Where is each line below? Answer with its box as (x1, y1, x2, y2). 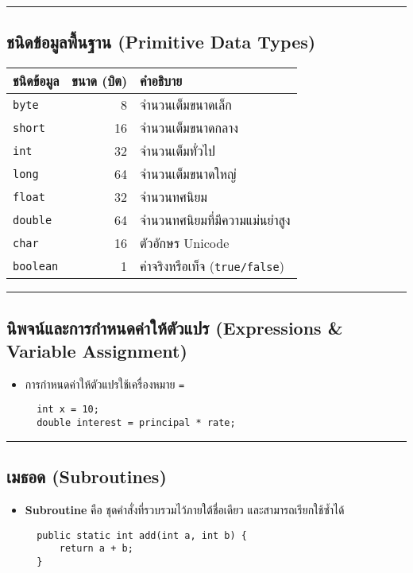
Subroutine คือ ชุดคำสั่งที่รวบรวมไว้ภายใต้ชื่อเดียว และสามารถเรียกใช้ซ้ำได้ (25, 501, 345, 517)
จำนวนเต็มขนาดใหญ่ (140, 165, 237, 184)
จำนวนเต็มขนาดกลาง (140, 118, 238, 137)
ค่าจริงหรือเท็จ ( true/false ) (140, 257, 284, 276)
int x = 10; (37, 404, 99, 416)
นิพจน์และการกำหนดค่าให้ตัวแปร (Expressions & (6, 315, 343, 339)
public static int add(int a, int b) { (37, 529, 247, 541)
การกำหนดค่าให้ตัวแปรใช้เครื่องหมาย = (25, 375, 185, 392)
